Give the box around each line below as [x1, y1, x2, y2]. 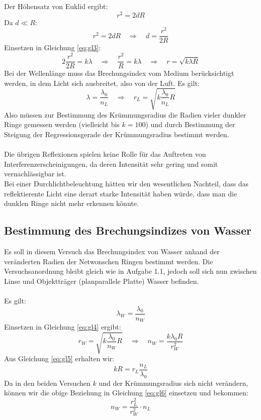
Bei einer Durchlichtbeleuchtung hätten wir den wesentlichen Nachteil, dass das [4, 178, 249, 189]
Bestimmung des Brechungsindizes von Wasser [4, 223, 251, 238]
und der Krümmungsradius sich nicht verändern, [99, 377, 248, 388]
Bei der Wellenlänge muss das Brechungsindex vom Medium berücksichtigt [4, 68, 234, 78]
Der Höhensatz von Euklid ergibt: [4, 1, 108, 11]
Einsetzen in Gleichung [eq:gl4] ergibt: [4, 322, 121, 332]
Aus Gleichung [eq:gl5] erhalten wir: [4, 353, 115, 364]
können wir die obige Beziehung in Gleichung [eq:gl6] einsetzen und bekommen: [4, 387, 248, 398]
